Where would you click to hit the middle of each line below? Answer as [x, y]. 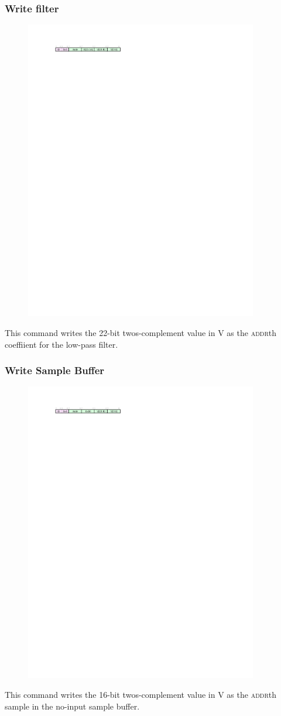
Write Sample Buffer [55, 370]
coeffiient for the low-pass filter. [61, 344]
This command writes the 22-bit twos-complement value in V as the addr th [141, 332]
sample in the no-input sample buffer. [72, 706]
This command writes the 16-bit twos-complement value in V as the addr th [141, 695]
